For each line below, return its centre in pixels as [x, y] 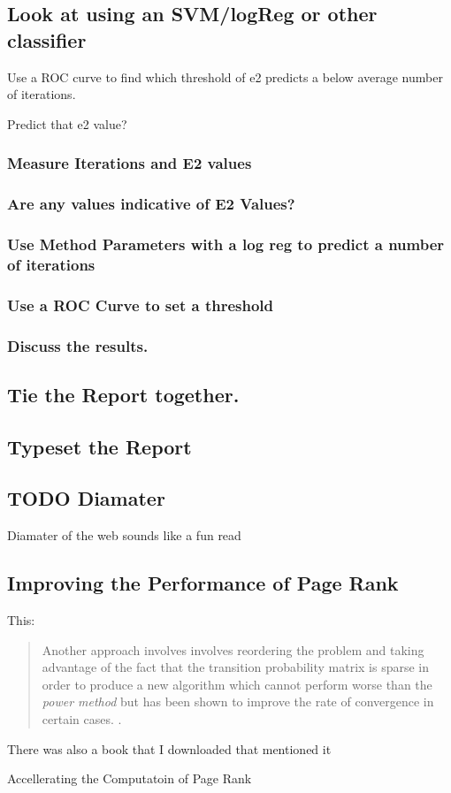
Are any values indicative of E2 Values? [151, 204]
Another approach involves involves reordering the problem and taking [233, 649]
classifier [47, 39]
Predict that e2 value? [67, 123]
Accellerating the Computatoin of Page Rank [130, 778]
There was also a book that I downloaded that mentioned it [169, 748]
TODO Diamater [86, 498]
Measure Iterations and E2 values [130, 163]
